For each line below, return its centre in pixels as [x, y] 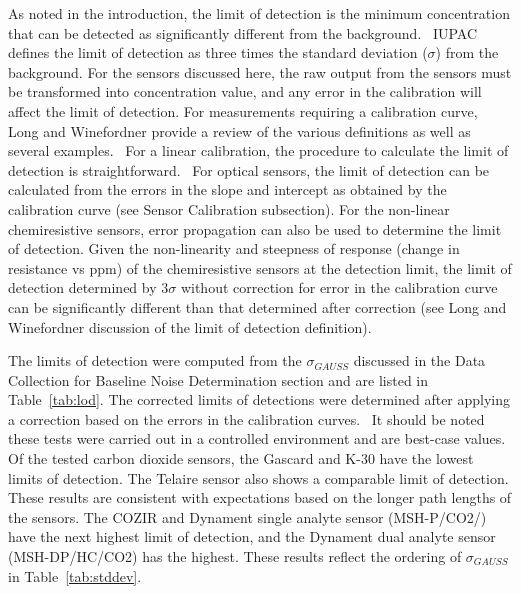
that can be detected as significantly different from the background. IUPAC [243, 32]
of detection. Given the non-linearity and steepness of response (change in [234, 248]
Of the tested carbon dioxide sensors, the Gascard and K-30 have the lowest [241, 458]
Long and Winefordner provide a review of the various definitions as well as [239, 130]
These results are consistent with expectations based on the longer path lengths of [260, 497]
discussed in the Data [419, 360]
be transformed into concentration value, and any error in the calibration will [245, 91]
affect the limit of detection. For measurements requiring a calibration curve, [243, 110]
